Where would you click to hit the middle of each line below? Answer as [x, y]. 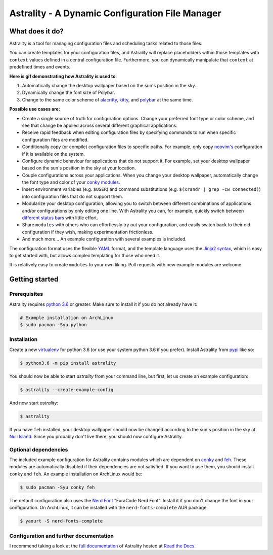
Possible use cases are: [35, 109]
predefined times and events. [40, 67]
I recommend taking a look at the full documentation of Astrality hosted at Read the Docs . [102, 546]
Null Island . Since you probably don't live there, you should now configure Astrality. [96, 436]
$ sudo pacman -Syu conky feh [57, 487]
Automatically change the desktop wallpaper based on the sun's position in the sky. [109, 86]
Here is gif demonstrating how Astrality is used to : [63, 76]
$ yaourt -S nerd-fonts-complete [61, 521]
